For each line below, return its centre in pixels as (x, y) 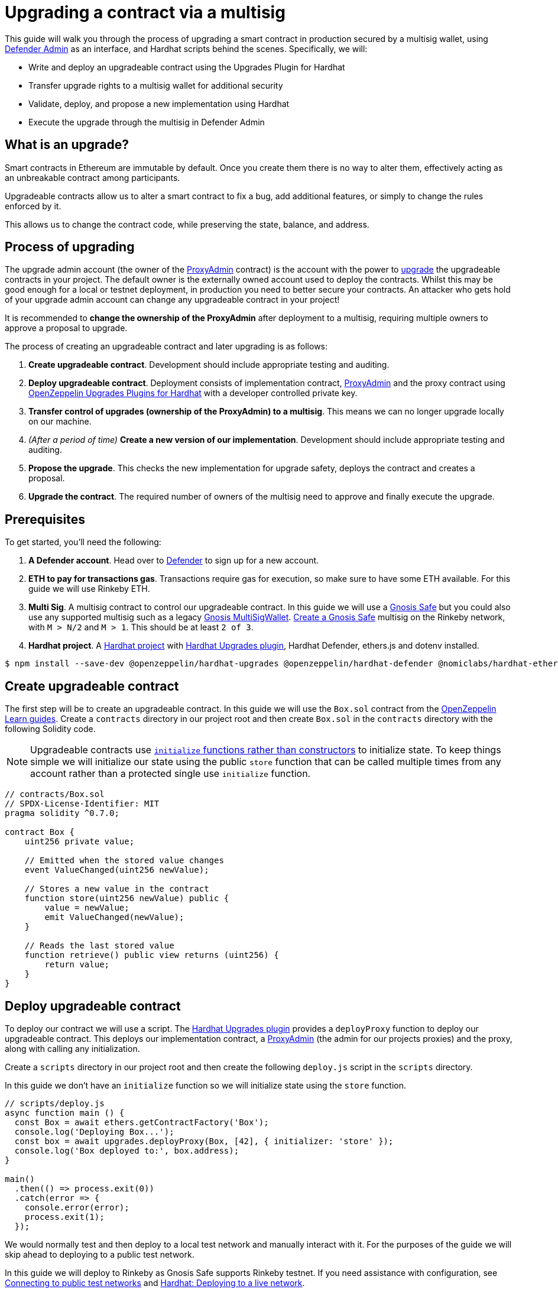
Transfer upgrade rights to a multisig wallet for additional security (156, 85)
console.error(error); (77, 1207)
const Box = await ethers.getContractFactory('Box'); (142, 1122)
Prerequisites (45, 519)
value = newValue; (87, 908)
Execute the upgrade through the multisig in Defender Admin (147, 122)
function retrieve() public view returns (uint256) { (152, 955)
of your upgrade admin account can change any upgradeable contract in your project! (172, 300)
